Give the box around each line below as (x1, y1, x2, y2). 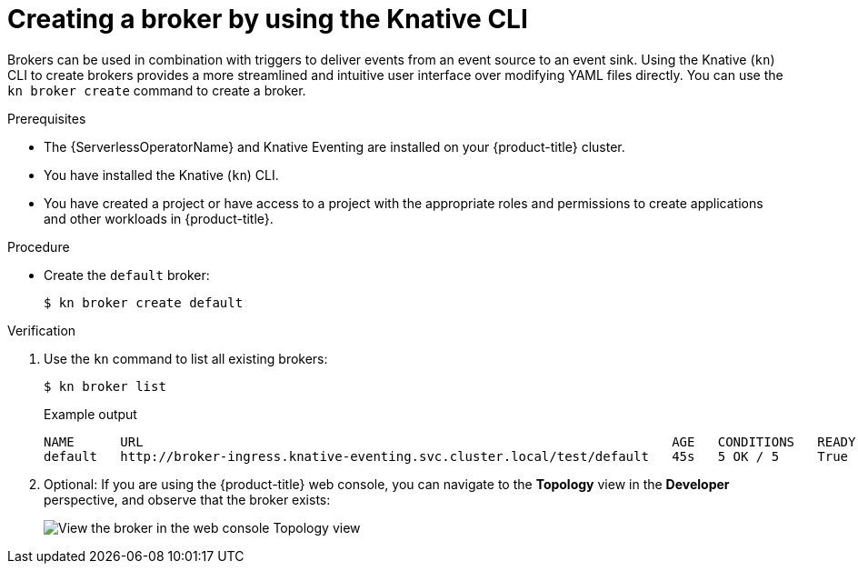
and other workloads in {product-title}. (44, 210, 274, 226)
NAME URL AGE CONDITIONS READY (44, 434, 856, 449)
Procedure (7, 238, 70, 255)
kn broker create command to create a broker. (7, 82, 306, 98)
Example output (44, 406, 137, 422)
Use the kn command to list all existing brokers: (44, 350, 328, 366)
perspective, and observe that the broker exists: (44, 491, 331, 507)
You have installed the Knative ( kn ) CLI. (44, 166, 279, 183)
